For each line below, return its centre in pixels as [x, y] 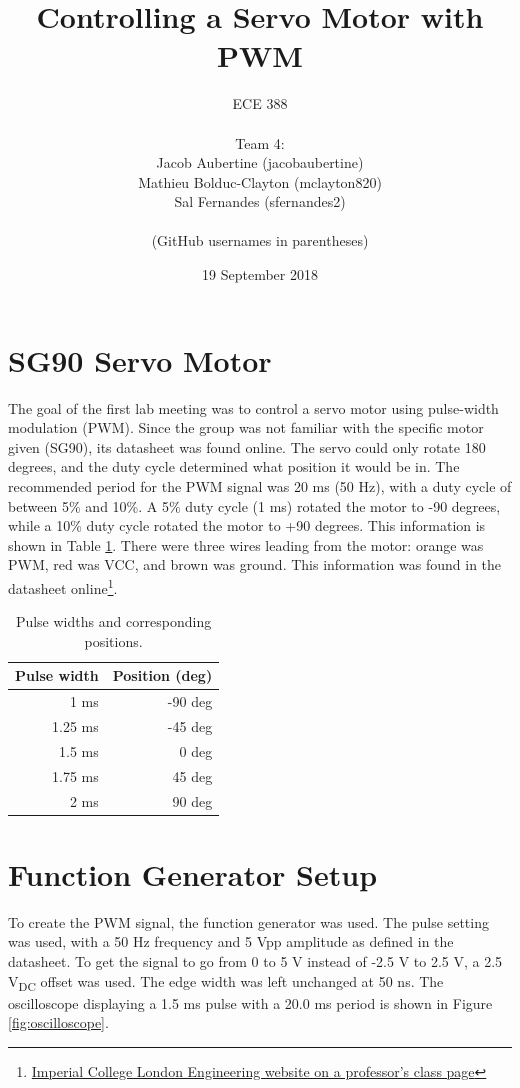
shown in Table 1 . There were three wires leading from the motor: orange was [246, 544]
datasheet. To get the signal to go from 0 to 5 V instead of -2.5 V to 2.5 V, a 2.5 [255, 961]
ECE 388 [260, 103]
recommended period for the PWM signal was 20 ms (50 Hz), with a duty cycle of [260, 485]
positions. [113, 640]
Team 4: [260, 142]
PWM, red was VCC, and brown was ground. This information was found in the [255, 564]
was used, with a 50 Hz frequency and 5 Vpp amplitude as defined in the [231, 941]
